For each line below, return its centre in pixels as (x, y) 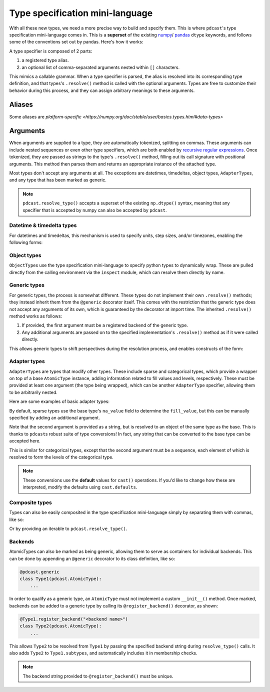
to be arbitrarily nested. (33, 392)
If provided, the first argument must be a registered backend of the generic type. (105, 325)
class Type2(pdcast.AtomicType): (61, 626)
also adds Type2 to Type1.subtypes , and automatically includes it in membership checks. (103, 653)
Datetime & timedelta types (43, 225)
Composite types (30, 502)
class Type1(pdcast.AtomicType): (61, 578)
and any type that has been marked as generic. (58, 180)
